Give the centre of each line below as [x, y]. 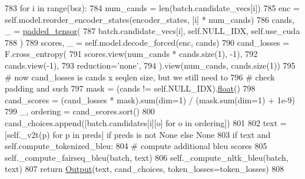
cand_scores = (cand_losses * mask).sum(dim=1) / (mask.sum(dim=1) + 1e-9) [150, 99]
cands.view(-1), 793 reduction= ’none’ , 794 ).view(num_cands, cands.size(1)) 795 [150, 65]
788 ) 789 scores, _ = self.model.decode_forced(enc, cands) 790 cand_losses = [147, 42]
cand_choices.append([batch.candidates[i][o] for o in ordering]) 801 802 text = [146, 122]
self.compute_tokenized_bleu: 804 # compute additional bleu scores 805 [136, 146]
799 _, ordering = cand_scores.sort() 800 [80, 111]
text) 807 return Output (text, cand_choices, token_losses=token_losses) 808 [145, 169]
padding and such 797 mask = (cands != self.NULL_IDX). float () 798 [130, 88]
